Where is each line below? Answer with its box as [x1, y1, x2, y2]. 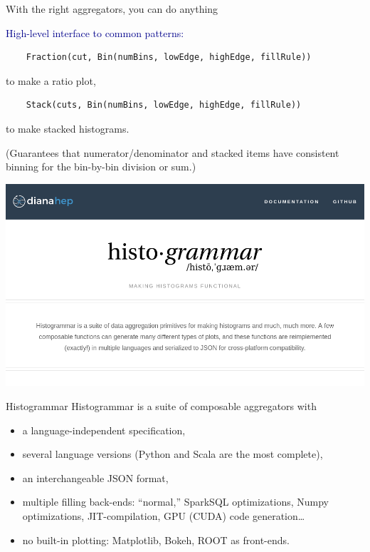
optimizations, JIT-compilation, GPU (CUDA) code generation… [22, 508, 305, 523]
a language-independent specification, [22, 422, 186, 437]
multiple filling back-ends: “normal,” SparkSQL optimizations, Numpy [22, 494, 329, 509]
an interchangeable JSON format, [22, 470, 169, 485]
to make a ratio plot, [6, 73, 96, 88]
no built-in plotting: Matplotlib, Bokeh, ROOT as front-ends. [22, 532, 290, 547]
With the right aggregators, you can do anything [6, 1, 218, 16]
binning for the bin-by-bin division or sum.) [6, 159, 196, 174]
